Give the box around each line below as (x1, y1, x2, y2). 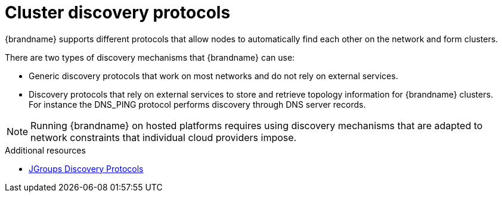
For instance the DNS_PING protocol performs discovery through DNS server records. (29, 99, 366, 110)
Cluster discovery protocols (5, 2, 231, 23)
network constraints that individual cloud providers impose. (30, 131, 297, 143)
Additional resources (5, 145, 86, 155)
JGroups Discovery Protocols (29, 163, 144, 174)
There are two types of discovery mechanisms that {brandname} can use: (5, 52, 295, 62)
